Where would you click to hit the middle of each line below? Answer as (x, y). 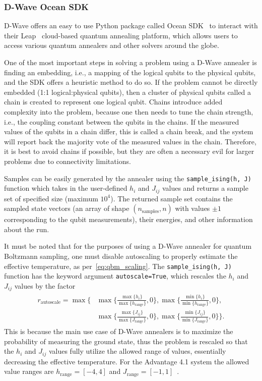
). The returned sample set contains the (172, 198)
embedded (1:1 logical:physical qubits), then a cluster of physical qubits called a (128, 92)
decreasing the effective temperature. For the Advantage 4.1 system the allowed (127, 361)
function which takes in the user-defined (66, 188)
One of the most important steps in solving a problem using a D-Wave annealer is (130, 62)
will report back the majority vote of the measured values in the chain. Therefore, (130, 141)
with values (192, 208)
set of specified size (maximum (51, 198)
